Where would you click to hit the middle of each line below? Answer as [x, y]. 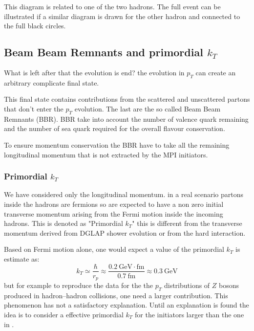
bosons [229, 285]
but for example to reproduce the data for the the [79, 285]
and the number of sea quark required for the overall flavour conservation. [115, 128]
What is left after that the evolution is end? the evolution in [94, 72]
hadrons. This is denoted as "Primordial [63, 223]
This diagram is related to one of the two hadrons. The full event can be [112, 6]
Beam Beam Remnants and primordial [104, 52]
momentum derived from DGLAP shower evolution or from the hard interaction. [125, 232]
